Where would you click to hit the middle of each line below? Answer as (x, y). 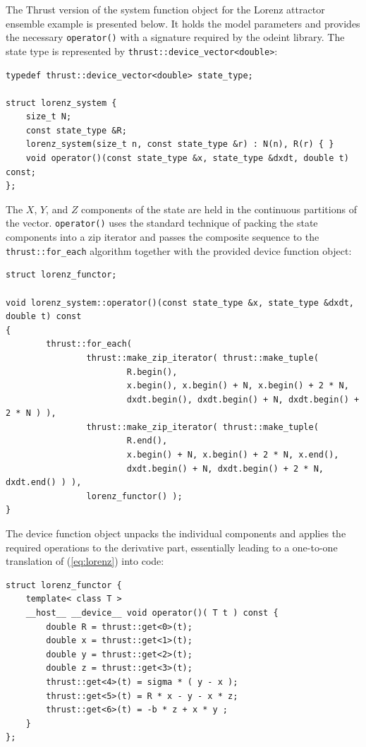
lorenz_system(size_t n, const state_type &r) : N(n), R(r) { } (180, 144)
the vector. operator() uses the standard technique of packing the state (162, 223)
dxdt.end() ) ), (44, 483)
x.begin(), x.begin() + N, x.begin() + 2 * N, (238, 386)
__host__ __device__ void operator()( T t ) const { (152, 613)
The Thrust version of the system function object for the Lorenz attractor (165, 9)
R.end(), (147, 441)
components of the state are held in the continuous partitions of (219, 209)
